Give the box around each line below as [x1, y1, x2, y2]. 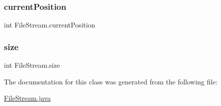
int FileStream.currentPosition [4, 20, 95, 30]
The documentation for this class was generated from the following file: [4, 76, 218, 86]
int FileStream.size [4, 60, 60, 70]
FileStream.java [4, 93, 51, 103]
